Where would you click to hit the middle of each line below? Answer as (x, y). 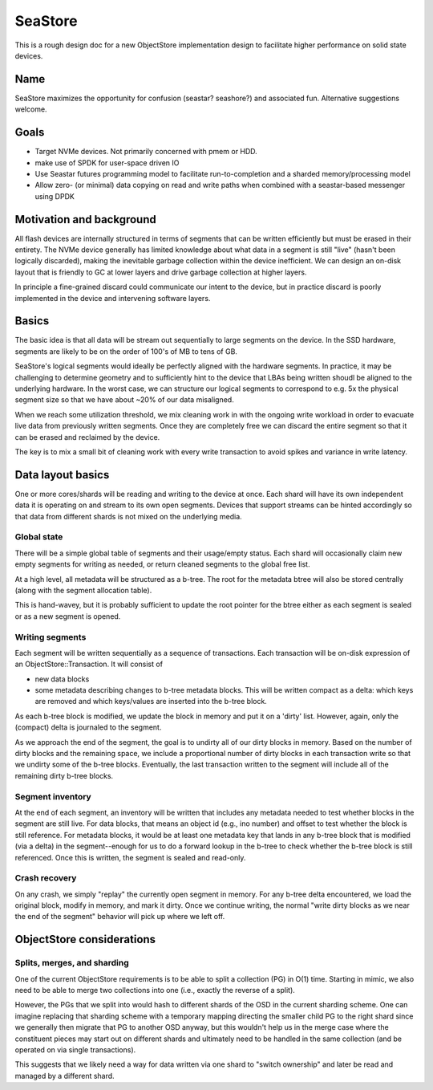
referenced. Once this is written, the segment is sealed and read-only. (130, 857)
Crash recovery (46, 878)
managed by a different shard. (65, 1076)
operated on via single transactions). (75, 1049)
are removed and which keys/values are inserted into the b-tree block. (151, 702)
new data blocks (62, 679)
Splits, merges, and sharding (72, 963)
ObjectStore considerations (85, 940)
